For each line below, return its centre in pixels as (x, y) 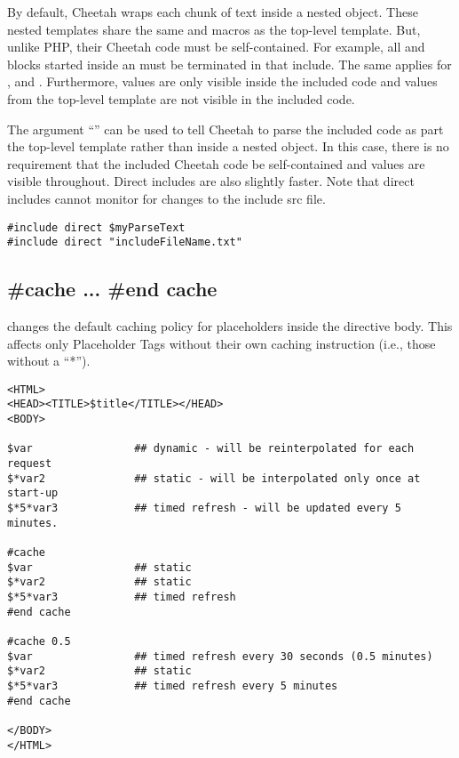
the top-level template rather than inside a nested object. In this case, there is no (228, 146)
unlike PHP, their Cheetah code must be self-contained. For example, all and (216, 47)
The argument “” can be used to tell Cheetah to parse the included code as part (226, 129)
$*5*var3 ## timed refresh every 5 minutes (173, 685)
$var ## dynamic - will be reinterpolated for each (211, 449)
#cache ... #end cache (112, 289)
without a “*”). (49, 361)
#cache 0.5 (39, 641)
